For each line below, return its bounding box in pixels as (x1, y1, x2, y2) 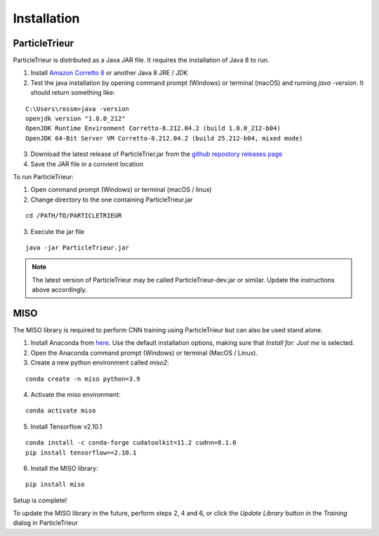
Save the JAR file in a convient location (30, 159, 144, 168)
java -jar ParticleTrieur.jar (25, 243, 130, 251)
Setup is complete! (13, 496, 67, 504)
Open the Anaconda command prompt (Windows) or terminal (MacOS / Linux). (30, 348, 258, 357)
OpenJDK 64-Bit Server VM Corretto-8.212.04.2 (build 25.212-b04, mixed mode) (25, 134, 303, 142)
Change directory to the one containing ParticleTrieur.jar (30, 195, 193, 204)
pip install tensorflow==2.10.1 (25, 448, 137, 457)
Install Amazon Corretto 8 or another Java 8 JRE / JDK (30, 69, 188, 77)
